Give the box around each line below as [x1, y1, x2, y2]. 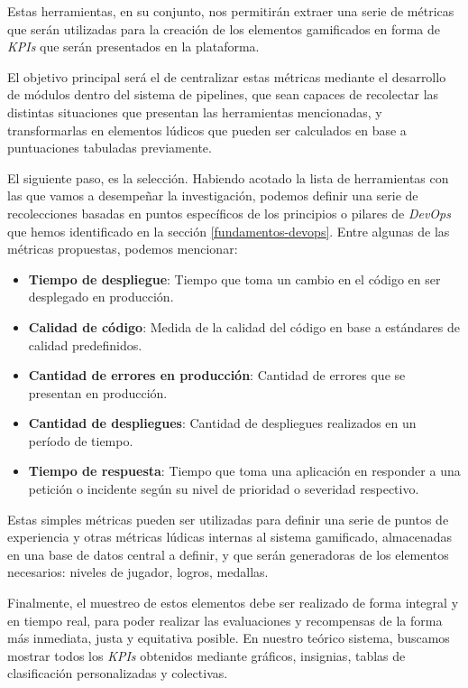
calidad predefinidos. [28, 335, 142, 354]
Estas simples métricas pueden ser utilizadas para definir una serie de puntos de [7, 509, 449, 528]
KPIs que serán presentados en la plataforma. [7, 37, 260, 56]
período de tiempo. [28, 431, 133, 450]
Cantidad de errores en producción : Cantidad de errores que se [28, 366, 406, 385]
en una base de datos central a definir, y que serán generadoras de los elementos [7, 544, 449, 563]
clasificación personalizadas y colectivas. [7, 664, 228, 683]
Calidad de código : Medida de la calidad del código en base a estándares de [28, 317, 460, 336]
